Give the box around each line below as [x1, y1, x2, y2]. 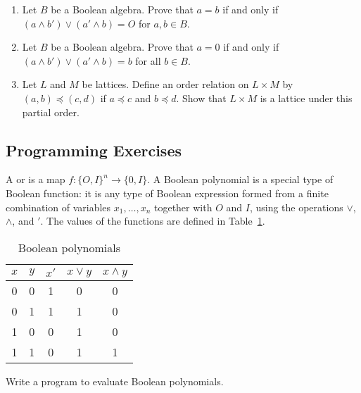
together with [153, 199, 213, 214]
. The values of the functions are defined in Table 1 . [40, 213, 265, 228]
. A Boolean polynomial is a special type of [147, 172, 334, 187]
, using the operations [249, 199, 343, 214]
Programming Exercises [6, 139, 182, 161]
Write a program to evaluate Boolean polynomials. [6, 373, 224, 388]
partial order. [22, 104, 80, 119]
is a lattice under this [260, 90, 353, 105]
